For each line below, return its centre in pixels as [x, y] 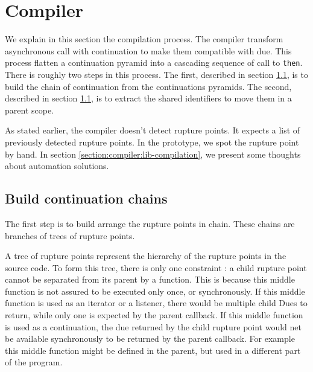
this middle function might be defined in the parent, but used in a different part [153, 350]
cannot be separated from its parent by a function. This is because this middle [150, 279]
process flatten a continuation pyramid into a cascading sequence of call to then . [154, 63]
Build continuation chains [86, 198]
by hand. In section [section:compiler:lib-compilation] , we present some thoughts [153, 154]
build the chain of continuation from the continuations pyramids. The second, [148, 86]
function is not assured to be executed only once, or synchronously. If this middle [155, 291]
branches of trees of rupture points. [70, 235]
